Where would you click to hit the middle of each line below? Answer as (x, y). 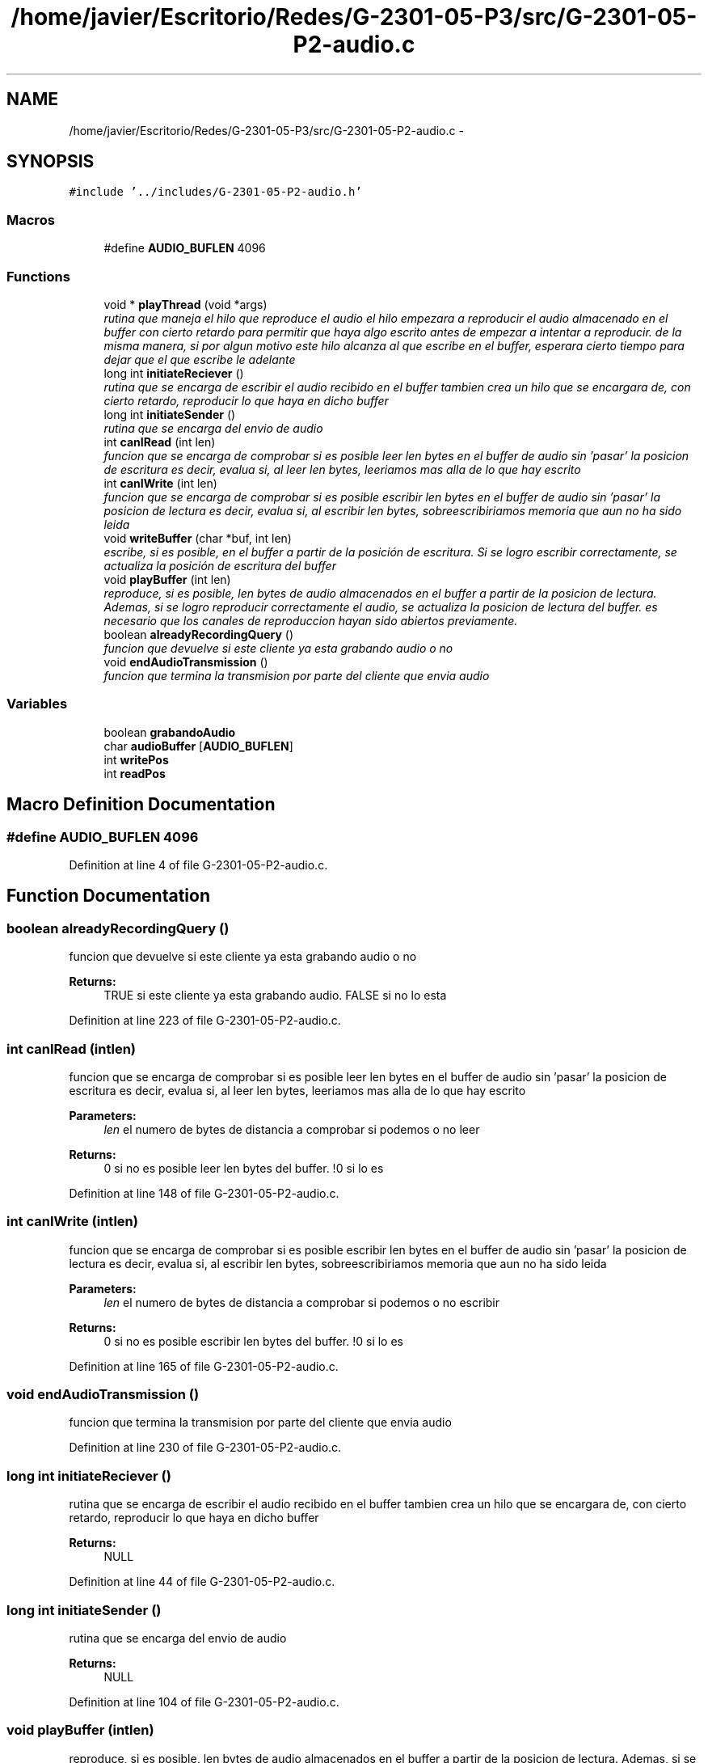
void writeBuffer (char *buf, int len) (198, 538)
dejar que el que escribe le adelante (200, 359)
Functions (38, 276)
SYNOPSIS (51, 162)
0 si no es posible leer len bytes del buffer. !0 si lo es (244, 1168)
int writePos (136, 759)
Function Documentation (108, 896)
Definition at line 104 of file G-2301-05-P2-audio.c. (204, 1702)
